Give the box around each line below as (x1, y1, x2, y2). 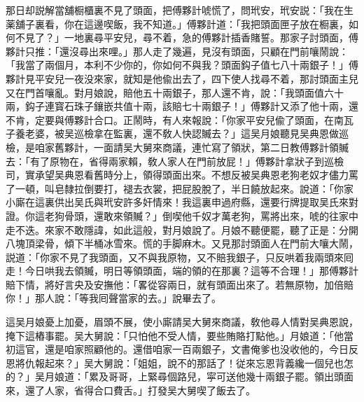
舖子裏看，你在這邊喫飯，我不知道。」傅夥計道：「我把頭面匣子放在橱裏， (15, 16, 349, 31)
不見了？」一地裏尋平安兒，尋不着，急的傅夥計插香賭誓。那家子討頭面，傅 (15, 30, 358, 45)
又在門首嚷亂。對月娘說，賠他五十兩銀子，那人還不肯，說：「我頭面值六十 (6, 85, 344, 99)
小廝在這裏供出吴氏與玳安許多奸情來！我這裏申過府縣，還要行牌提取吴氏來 (6, 195, 349, 209)
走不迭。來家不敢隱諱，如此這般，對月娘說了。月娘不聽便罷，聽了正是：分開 (6, 222, 358, 237)
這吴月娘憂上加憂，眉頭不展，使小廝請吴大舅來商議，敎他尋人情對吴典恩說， (6, 314, 358, 329)
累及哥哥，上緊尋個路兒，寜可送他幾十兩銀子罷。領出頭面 (88, 369, 353, 384)
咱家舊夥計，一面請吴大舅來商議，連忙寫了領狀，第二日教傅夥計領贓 (34, 139, 349, 154)
